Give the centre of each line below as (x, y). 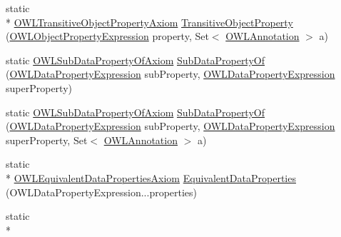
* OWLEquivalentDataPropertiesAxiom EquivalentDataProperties (151, 177)
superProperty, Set (47, 140)
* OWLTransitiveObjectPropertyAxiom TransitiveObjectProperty (149, 22)
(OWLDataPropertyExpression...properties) (102, 192)
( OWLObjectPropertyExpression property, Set (107, 36)
